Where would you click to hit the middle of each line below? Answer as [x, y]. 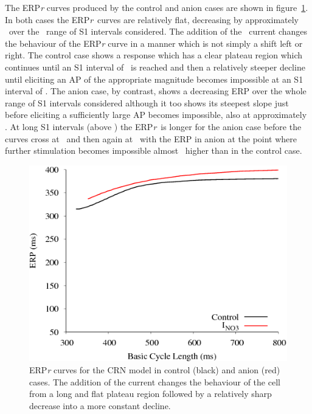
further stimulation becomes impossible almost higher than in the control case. [154, 150]
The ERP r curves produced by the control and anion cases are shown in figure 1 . [157, 7]
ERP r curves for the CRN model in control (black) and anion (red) [155, 370]
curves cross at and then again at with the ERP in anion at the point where [151, 138]
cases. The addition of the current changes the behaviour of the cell [155, 381]
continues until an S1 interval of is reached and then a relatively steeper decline [155, 67]
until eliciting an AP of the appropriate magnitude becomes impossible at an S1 [154, 79]
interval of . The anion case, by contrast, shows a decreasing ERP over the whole [156, 91]
